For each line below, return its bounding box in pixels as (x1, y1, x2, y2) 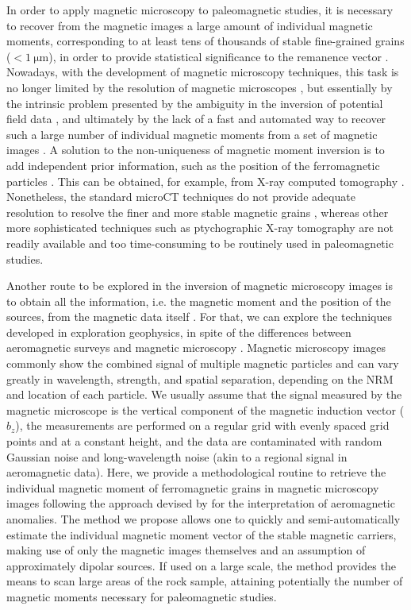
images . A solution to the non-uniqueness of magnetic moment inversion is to (6, 141, 385, 158)
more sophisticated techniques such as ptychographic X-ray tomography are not (6, 219, 394, 236)
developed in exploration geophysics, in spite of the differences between (6, 323, 351, 340)
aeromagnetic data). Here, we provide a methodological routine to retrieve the (6, 464, 386, 481)
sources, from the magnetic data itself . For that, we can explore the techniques (6, 308, 392, 325)
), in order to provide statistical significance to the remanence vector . (48, 48, 389, 64)
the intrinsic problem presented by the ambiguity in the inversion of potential (6, 95, 383, 111)
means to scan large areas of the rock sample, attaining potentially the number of (6, 573, 403, 589)
